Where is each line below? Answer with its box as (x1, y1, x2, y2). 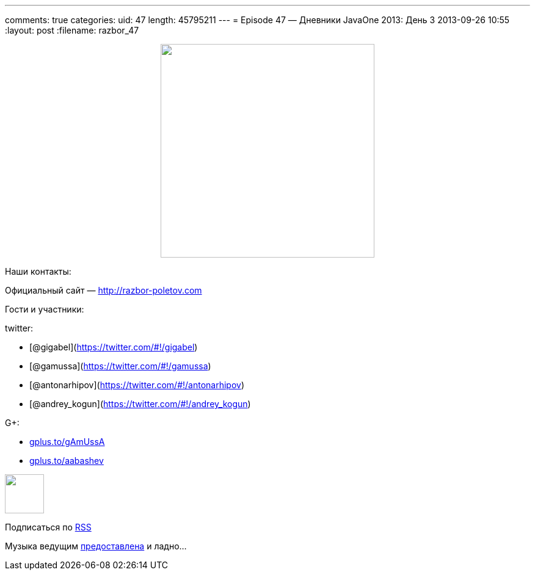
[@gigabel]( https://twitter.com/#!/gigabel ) (29, 342, 198, 352)
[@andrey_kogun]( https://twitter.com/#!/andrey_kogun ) (29, 399, 251, 409)
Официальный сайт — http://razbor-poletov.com (5, 285, 202, 295)
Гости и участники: (5, 304, 84, 314)
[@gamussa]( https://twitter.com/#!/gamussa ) (29, 361, 211, 371)
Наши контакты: (5, 266, 71, 277)
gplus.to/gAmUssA (29, 436, 105, 447)
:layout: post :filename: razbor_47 (5, 25, 139, 35)
